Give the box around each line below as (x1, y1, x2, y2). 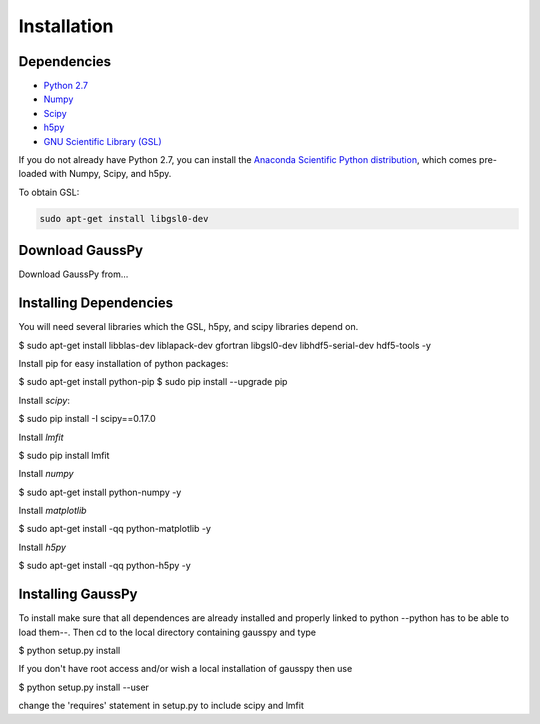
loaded (18, 168, 48, 180)
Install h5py (18, 541, 67, 553)
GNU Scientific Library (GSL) (43, 135, 162, 147)
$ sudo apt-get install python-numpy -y (18, 486, 182, 498)
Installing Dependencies (18, 295, 174, 312)
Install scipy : (18, 394, 70, 406)
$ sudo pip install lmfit (18, 449, 110, 461)
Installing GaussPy (18, 586, 138, 603)
